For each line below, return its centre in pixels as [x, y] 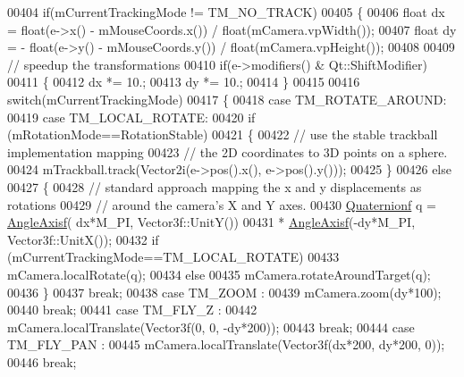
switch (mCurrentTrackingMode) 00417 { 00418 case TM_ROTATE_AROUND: [227, 99]
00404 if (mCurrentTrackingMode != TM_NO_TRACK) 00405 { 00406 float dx [226, 12]
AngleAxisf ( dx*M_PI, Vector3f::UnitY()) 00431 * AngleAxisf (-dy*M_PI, [211, 222]
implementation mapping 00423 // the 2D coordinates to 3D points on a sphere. [228, 151]
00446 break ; [42, 361]
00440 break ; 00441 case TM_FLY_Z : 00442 [132, 310]
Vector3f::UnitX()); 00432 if [83, 239]
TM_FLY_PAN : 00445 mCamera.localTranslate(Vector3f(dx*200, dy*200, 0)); [226, 344]
